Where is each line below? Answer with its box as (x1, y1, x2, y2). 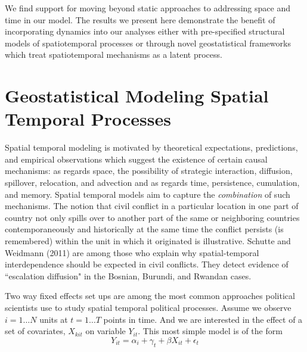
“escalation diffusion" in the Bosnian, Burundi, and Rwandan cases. (5, 269, 252, 282)
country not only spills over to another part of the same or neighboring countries (5, 211, 300, 223)
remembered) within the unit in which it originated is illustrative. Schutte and (5, 235, 291, 247)
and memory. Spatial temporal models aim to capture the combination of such (5, 188, 290, 200)
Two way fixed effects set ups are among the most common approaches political (5, 289, 295, 302)
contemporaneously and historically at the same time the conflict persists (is (5, 223, 284, 235)
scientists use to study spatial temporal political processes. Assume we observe (5, 301, 292, 313)
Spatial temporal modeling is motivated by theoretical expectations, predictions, (5, 141, 298, 154)
